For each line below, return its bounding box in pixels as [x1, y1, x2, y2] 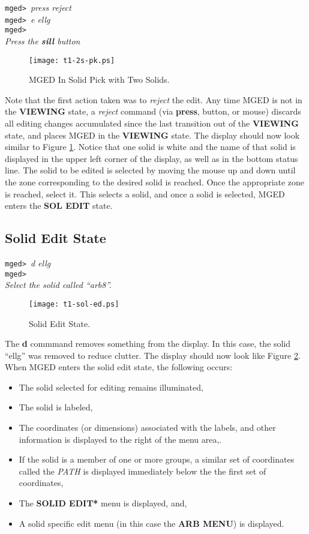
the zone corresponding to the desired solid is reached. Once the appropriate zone [5, 175, 305, 188]
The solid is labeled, [19, 401, 93, 413]
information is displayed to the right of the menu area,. [19, 433, 222, 445]
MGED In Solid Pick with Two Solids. [29, 73, 170, 86]
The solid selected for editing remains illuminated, [19, 380, 203, 393]
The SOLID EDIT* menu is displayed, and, [19, 497, 187, 509]
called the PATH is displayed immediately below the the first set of [19, 464, 266, 477]
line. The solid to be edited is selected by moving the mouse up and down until [5, 164, 296, 176]
